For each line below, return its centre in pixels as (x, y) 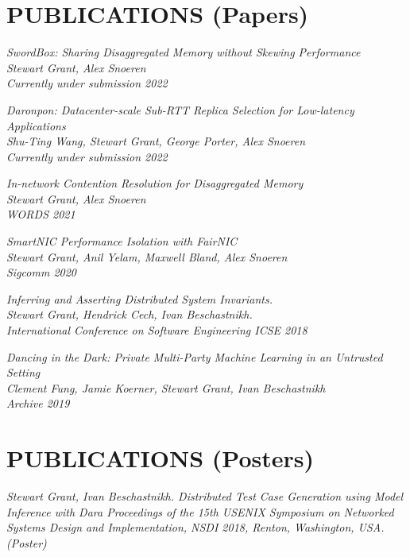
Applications (36, 125)
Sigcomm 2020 (42, 272)
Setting (23, 372)
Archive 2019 (38, 403)
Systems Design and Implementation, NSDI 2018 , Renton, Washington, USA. (195, 527)
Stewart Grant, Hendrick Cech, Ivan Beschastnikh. (130, 314)
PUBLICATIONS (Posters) (161, 458)
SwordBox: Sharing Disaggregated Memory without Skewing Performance (184, 52)
